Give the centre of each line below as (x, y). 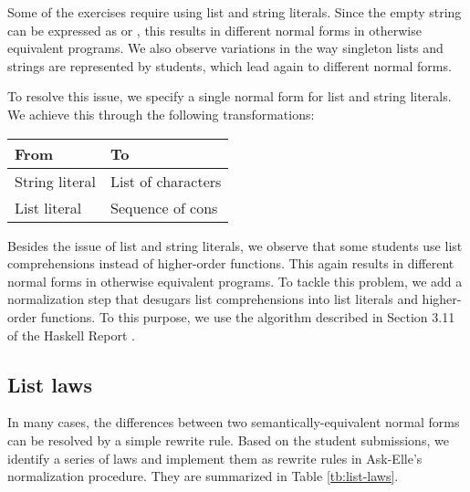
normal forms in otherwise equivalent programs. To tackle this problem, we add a (235, 281)
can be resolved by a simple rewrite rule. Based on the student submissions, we (228, 440)
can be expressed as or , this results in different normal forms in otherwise (214, 30)
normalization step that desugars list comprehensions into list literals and (213, 299)
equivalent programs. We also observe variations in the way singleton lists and (225, 48)
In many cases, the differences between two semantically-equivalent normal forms (234, 422)
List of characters (166, 181)
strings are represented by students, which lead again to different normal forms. (230, 65)
